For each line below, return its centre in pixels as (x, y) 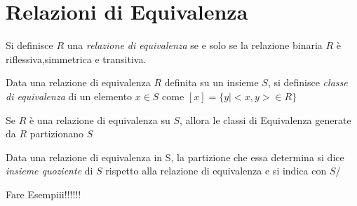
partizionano (57, 133)
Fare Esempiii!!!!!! (43, 194)
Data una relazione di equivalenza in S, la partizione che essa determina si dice (175, 157)
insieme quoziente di (49, 171)
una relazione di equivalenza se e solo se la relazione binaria (195, 45)
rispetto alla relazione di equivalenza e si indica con (216, 171)
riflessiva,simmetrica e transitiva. (76, 59)
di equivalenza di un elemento (69, 96)
